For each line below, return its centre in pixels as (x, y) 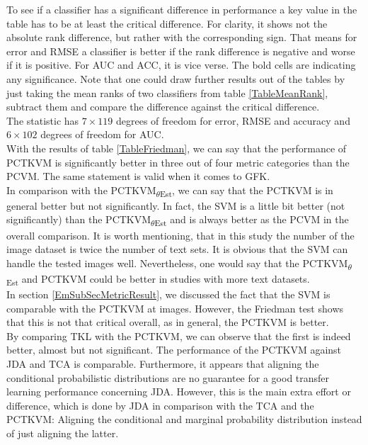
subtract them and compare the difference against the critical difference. (163, 107)
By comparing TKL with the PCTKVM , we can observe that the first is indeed (179, 336)
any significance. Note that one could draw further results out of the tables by (176, 78)
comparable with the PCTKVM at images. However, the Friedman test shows (175, 308)
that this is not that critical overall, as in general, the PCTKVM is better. (168, 322)
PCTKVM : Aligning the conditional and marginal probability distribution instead (184, 419)
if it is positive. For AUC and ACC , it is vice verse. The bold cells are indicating (181, 65)
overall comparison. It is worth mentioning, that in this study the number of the (180, 235)
